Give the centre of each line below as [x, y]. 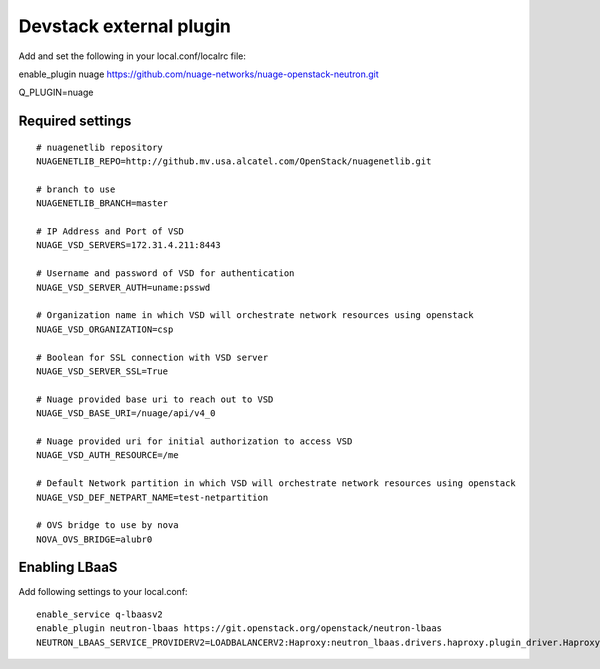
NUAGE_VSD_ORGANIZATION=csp [105, 329]
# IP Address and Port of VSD [110, 231]
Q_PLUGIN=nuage [56, 92]
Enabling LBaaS [68, 567]
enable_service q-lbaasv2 [100, 614]
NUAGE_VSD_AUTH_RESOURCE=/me [107, 455]
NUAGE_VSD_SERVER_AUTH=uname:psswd [123, 287]
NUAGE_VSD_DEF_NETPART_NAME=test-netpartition [152, 497]
